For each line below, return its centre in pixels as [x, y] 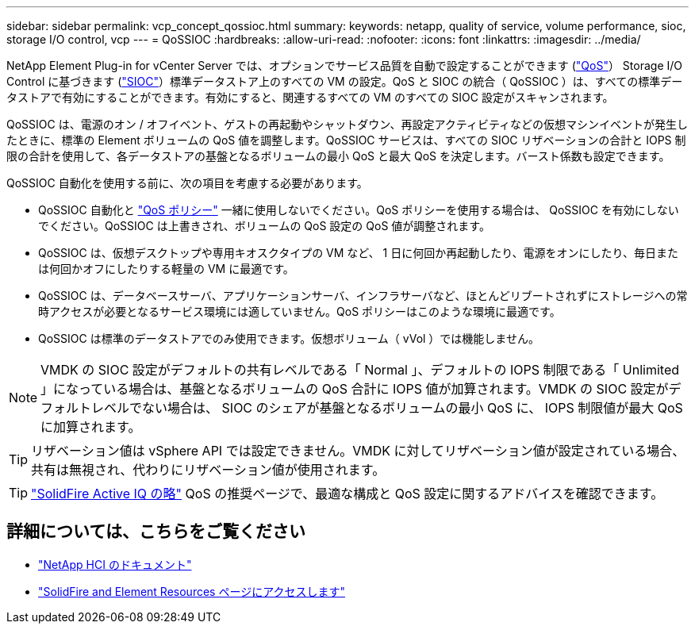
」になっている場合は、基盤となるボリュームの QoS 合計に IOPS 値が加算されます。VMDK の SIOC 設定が [355, 389]
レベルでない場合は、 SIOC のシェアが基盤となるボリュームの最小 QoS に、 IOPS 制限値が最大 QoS [387, 408]
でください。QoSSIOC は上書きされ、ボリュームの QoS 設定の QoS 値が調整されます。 [264, 226]
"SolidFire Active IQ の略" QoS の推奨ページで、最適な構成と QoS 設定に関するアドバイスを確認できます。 [347, 494]
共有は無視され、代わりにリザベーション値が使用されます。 [208, 470]
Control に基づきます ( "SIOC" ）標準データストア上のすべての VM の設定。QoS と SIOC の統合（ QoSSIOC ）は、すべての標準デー [345, 81]
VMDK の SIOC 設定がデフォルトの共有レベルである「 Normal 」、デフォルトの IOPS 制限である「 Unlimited [360, 370]
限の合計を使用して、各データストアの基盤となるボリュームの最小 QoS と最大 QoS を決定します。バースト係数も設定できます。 [338, 156]
